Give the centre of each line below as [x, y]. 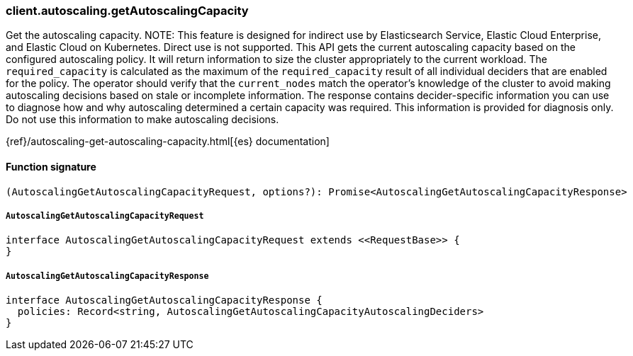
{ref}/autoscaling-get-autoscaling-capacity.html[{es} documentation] [168, 142]
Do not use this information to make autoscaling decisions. [142, 120]
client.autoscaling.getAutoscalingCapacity [127, 11]
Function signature [51, 166]
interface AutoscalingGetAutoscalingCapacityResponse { [164, 300]
